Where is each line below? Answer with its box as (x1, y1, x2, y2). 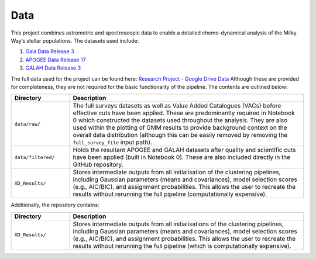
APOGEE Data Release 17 (25, 56, 86, 63)
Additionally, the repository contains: (11, 202, 99, 209)
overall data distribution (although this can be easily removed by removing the (73, 131, 288, 139)
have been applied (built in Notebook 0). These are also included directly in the (73, 153, 291, 161)
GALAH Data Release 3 (25, 64, 81, 71)
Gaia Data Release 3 (25, 48, 74, 55)
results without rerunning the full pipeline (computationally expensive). (73, 190, 267, 198)
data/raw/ (14, 120, 41, 127)
